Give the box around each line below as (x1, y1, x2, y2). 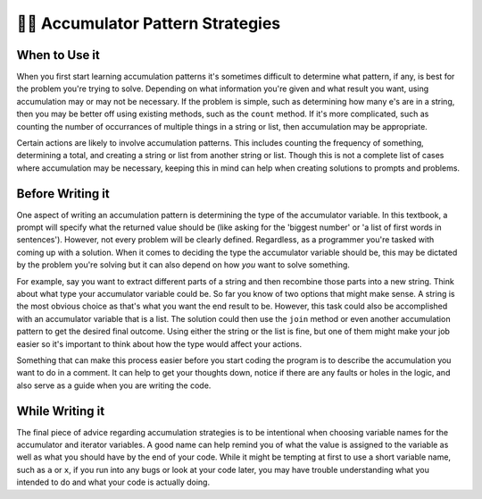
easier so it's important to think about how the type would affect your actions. (16, 338, 303, 349)
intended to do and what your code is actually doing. (16, 477, 210, 487)
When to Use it (16, 47, 100, 63)
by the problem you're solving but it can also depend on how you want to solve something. (16, 259, 350, 270)
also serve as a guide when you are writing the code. (16, 380, 212, 391)
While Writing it (16, 403, 105, 419)
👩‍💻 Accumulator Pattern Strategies (16, 13, 281, 33)
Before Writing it (16, 186, 111, 201)
